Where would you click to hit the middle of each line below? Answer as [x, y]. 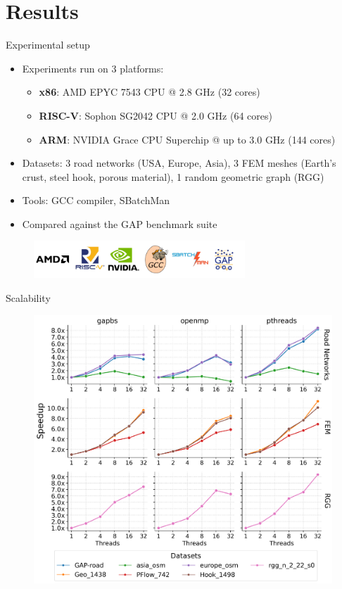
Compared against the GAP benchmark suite [120, 223]
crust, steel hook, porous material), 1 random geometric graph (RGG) [173, 176]
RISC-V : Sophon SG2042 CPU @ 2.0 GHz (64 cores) [156, 115]
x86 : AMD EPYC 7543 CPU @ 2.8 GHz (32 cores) [150, 92]
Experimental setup [48, 45]
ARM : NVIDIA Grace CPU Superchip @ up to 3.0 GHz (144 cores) [187, 139]
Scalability [28, 297]
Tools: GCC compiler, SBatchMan [96, 200]
